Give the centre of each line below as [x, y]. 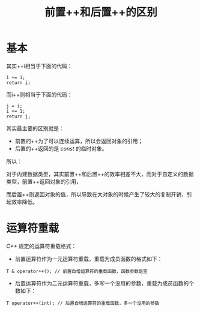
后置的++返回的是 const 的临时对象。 [61, 148]
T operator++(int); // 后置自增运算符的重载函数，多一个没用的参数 [83, 303]
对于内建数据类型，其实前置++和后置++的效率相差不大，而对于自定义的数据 [100, 174]
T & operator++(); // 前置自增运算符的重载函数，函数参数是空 [77, 271]
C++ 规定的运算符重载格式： [41, 246]
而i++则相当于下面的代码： [39, 94]
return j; [19, 116]
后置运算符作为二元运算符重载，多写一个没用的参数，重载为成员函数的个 [104, 283]
